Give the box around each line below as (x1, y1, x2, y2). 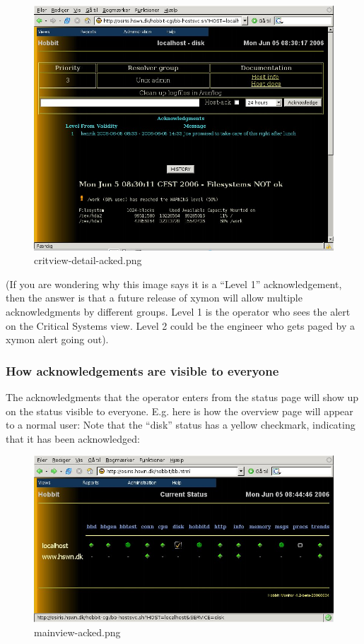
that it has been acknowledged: (6, 431, 140, 446)
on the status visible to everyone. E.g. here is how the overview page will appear (6, 403, 353, 418)
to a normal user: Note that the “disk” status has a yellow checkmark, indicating (6, 417, 356, 432)
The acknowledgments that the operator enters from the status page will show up (6, 390, 359, 404)
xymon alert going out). (6, 332, 109, 347)
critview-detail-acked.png (34, 253, 142, 268)
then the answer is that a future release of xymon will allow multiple (6, 290, 303, 305)
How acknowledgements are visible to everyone (6, 362, 279, 379)
